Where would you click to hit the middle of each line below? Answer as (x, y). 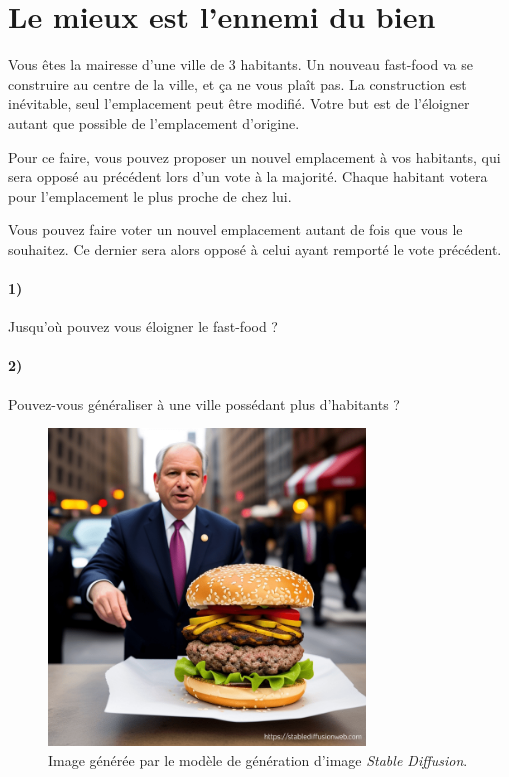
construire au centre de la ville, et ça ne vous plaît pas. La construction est (237, 83)
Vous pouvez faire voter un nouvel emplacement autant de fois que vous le (235, 229)
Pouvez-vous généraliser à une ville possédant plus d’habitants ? (204, 403)
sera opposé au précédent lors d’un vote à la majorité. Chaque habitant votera (248, 176)
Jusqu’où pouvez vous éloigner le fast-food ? (143, 326)
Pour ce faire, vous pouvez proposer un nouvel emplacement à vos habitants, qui (254, 156)
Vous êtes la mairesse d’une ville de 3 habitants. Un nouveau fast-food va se (240, 64)
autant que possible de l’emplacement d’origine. (154, 122)
